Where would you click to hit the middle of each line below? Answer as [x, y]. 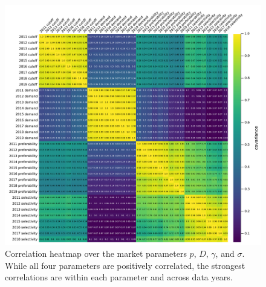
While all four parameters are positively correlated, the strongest [125, 265]
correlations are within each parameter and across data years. [119, 277]
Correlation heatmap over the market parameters [96, 253]
